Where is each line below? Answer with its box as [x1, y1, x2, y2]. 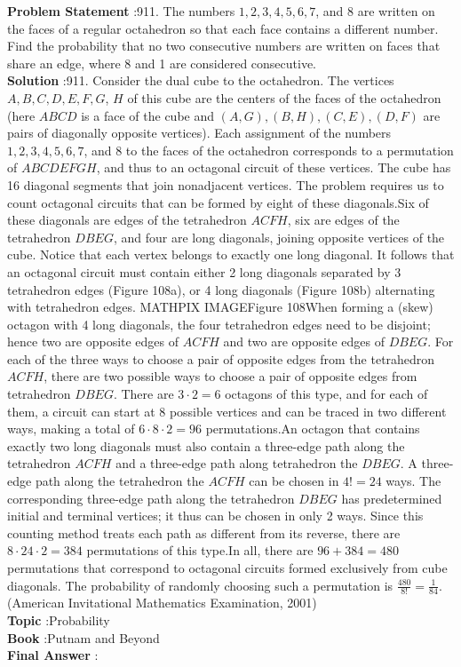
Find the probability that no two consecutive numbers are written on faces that [7, 36, 441, 55]
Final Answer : [7, 646, 99, 664]
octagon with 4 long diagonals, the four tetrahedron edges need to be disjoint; [7, 314, 431, 333]
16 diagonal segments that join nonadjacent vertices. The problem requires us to [7, 175, 444, 194]
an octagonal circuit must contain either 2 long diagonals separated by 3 [7, 262, 401, 281]
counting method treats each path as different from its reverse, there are [7, 523, 401, 542]
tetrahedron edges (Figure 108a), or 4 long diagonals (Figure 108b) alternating [7, 280, 435, 298]
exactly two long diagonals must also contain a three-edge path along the [7, 436, 405, 455]
